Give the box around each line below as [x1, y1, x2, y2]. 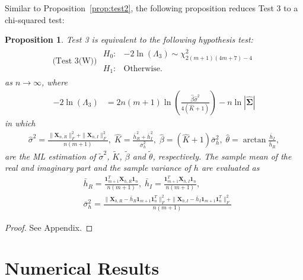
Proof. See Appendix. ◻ [5, 221, 93, 233]
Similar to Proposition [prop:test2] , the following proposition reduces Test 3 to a [5, 2, 298, 14]
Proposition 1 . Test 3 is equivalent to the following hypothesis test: [5, 33, 253, 46]
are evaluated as [201, 161, 260, 174]
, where [42, 76, 68, 88]
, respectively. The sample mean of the [152, 149, 292, 162]
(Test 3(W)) [52, 56, 97, 65]
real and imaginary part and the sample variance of [5, 161, 191, 174]
